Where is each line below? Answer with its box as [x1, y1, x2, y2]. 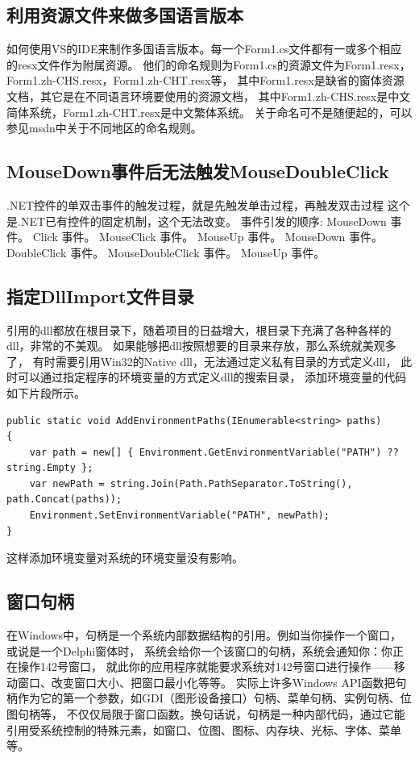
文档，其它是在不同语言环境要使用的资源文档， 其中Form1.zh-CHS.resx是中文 [6, 87, 411, 104]
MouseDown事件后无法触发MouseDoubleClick [6, 159, 389, 184]
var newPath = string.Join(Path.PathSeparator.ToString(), [29, 477, 353, 489]
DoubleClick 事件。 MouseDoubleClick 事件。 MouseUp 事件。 [6, 244, 326, 260]
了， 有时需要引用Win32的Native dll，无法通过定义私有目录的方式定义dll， [6, 352, 397, 369]
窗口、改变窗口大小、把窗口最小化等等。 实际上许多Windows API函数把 [17, 673, 396, 690]
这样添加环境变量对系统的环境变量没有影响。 [6, 549, 243, 566]
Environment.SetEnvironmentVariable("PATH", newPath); [29, 510, 330, 522]
